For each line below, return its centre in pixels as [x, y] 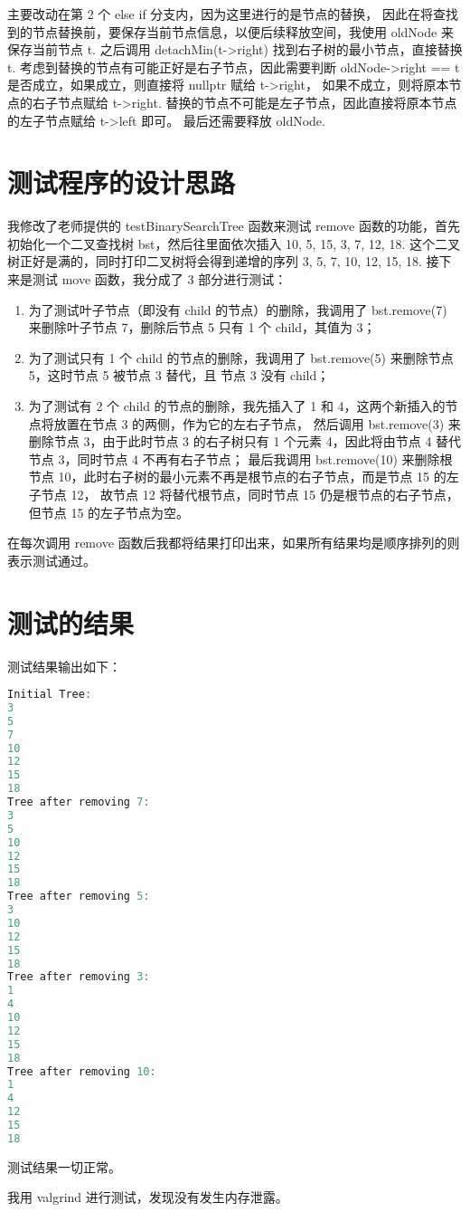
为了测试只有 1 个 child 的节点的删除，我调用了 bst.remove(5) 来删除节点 [241, 357]
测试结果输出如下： [64, 666]
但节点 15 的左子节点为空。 [109, 512]
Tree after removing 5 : [79, 897]
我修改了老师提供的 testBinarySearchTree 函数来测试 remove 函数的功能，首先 [234, 226]
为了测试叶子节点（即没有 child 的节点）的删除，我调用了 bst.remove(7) [238, 309]
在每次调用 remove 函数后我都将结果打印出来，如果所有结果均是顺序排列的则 [234, 543]
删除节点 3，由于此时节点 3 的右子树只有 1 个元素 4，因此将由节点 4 [230, 441]
